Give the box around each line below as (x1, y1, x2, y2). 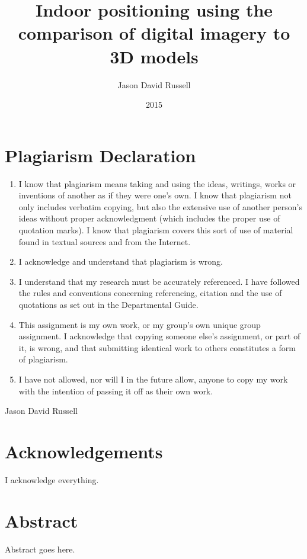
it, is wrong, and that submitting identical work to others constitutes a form (18, 341, 296, 354)
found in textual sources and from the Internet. (18, 235, 191, 248)
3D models (110, 44, 199, 68)
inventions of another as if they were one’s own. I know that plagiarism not (18, 189, 292, 201)
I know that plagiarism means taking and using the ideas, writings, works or (18, 177, 296, 189)
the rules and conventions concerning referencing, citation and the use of (18, 287, 282, 299)
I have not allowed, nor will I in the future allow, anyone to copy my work (18, 372, 288, 385)
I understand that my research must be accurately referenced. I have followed (18, 275, 300, 287)
